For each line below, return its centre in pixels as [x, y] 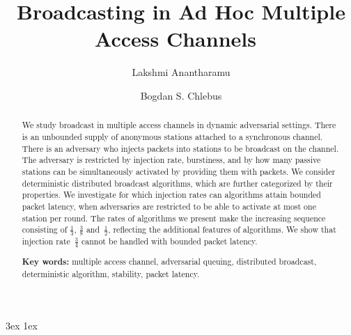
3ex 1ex [22, 325]
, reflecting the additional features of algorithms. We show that [222, 229]
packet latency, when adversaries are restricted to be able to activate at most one [169, 206]
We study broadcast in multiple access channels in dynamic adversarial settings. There [179, 125]
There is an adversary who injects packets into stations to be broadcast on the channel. [180, 148]
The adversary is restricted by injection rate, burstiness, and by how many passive [171, 160]
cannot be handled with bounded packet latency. [169, 241]
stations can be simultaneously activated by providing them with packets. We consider [179, 171]
